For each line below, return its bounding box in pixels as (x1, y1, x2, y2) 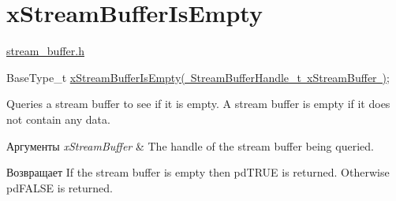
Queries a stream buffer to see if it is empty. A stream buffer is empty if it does (6, 95, 390, 112)
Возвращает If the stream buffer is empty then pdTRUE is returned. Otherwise (6, 164, 390, 181)
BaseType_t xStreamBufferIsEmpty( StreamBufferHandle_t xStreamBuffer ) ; (6, 69, 390, 85)
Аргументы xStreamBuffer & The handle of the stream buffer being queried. (6, 137, 374, 154)
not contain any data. (6, 110, 110, 127)
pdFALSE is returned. (6, 179, 113, 195)
